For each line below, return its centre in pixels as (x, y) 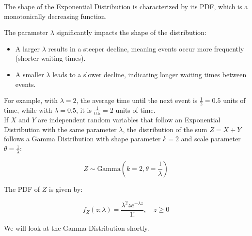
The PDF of (22, 189)
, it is (84, 110)
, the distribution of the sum (165, 129)
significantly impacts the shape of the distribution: (131, 32)
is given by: (66, 189)
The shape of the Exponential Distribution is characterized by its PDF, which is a (126, 6)
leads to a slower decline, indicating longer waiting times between (150, 74)
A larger (28, 48)
